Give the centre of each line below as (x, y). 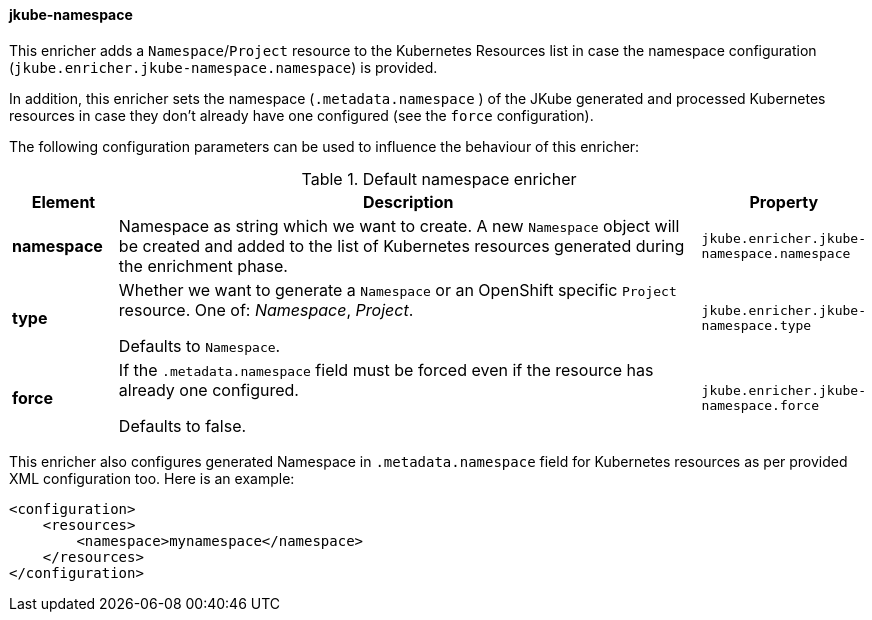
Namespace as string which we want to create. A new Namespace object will (399, 225)
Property (784, 201)
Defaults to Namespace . (199, 345)
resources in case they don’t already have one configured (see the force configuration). (301, 115)
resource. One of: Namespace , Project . (266, 309)
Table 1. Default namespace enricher (439, 178)
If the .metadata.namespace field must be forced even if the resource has (386, 369)
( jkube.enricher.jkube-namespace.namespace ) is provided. (223, 67)
